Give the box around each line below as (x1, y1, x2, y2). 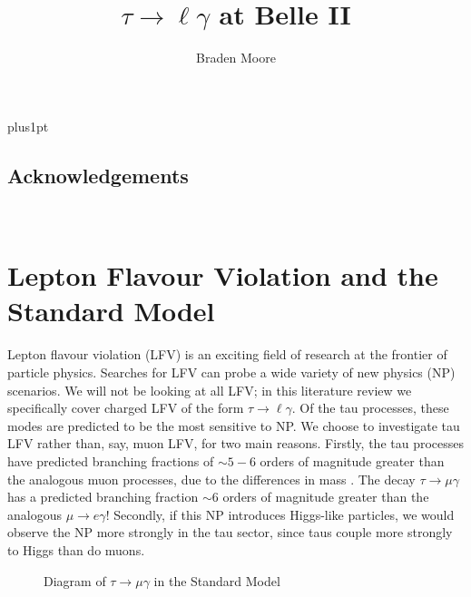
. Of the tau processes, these (291, 398, 449, 417)
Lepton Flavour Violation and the (7, 257, 438, 294)
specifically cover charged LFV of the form (7, 398, 244, 417)
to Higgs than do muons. (7, 540, 145, 559)
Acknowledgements (7, 161, 189, 189)
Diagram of (44, 571, 106, 590)
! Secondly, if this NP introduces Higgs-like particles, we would (105, 504, 455, 524)
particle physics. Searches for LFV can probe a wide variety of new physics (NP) (7, 363, 456, 382)
